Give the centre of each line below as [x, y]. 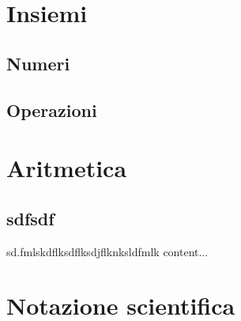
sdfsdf [30, 218]
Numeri [38, 63]
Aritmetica [67, 168]
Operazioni [52, 110]
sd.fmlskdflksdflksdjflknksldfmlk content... [107, 251]
